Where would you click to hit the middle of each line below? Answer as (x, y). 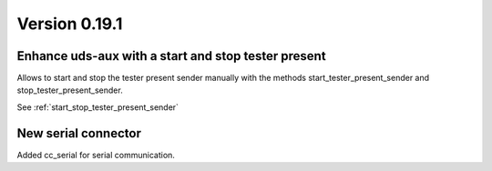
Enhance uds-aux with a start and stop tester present (172, 56)
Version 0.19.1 (70, 24)
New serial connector (79, 133)
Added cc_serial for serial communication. (96, 155)
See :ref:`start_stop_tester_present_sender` (98, 107)
